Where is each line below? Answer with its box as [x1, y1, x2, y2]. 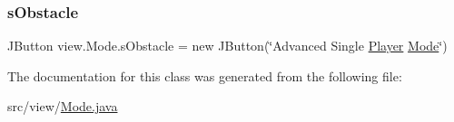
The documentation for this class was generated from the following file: [7, 66, 402, 85]
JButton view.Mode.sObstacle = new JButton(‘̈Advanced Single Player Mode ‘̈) [7, 36, 448, 55]
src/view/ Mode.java [7, 97, 118, 116]
